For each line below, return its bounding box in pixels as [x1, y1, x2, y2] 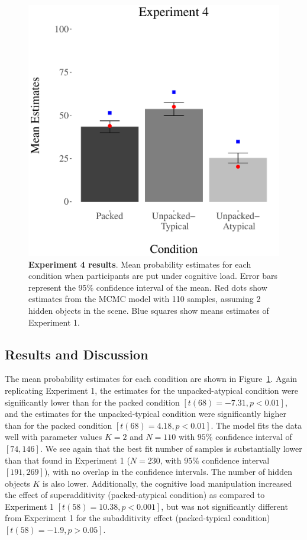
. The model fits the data [211, 419, 302, 431]
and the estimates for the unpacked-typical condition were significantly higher [5, 407, 286, 420]
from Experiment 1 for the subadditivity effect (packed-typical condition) [5, 512, 270, 524]
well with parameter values [5, 430, 102, 443]
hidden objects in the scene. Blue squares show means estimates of [28, 304, 269, 316]
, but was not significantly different [161, 500, 288, 512]
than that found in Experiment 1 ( [5, 454, 130, 466]
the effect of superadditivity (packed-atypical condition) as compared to [5, 488, 265, 501]
